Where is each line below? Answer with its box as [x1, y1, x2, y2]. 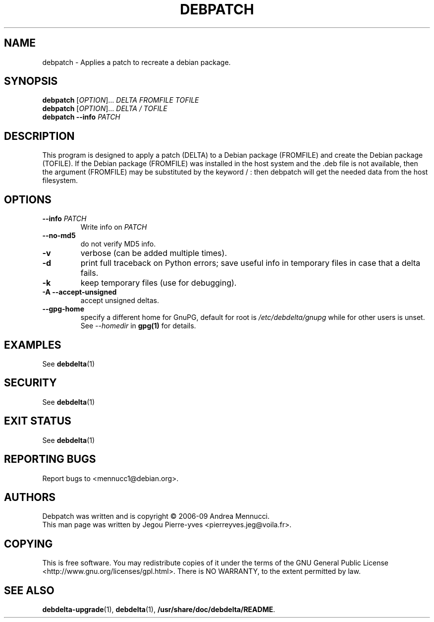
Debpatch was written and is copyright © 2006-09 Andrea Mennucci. [42, 512, 270, 521]
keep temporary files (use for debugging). [80, 278, 237, 288]
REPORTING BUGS [4, 453, 96, 466]
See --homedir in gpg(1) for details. [80, 321, 196, 330]
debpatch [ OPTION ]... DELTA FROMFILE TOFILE [42, 96, 199, 105]
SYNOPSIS [4, 75, 58, 88]
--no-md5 [42, 231, 76, 240]
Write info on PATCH [80, 223, 147, 232]
